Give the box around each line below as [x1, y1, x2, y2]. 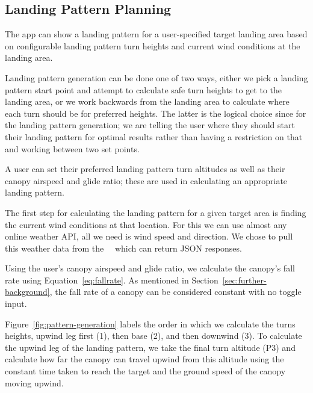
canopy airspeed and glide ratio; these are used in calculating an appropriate [5, 174, 288, 187]
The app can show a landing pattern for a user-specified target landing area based [5, 28, 308, 40]
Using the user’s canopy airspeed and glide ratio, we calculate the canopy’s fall [5, 262, 295, 274]
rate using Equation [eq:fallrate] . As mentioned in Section [5, 273, 218, 286]
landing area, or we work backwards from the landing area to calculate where [5, 95, 290, 108]
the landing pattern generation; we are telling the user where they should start [5, 119, 295, 131]
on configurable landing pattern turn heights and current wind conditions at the [5, 39, 300, 52]
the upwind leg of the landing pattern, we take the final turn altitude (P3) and [5, 341, 296, 353]
